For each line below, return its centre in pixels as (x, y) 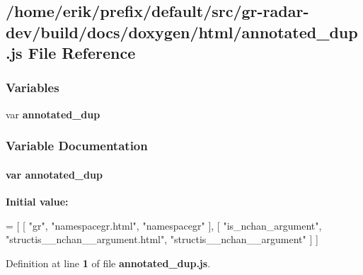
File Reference (82, 53)
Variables (33, 88)
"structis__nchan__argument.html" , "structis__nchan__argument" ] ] (162, 239)
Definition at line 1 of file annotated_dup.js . (108, 263)
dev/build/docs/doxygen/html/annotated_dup (182, 32)
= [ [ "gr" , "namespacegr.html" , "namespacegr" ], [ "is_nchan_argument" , (164, 225)
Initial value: (37, 202)
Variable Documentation (77, 146)
